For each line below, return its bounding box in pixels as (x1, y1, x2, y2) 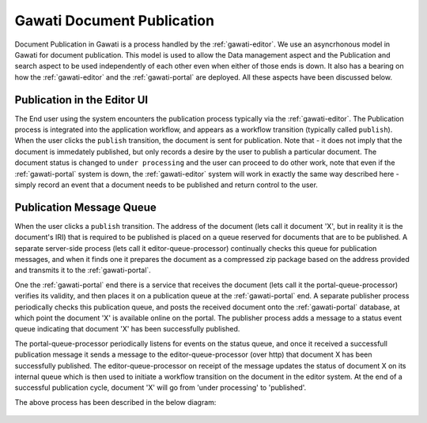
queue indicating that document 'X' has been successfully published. (14, 324, 240, 334)
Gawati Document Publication (14, 12, 215, 29)
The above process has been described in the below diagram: (14, 397, 217, 406)
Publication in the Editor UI (14, 93, 149, 107)
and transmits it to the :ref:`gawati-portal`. (14, 265, 152, 275)
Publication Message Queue (14, 200, 157, 214)
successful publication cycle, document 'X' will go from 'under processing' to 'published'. (14, 383, 307, 392)
